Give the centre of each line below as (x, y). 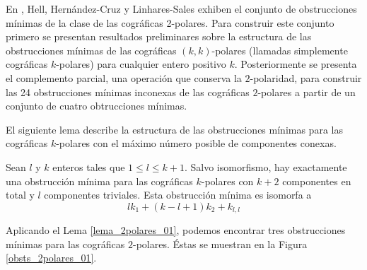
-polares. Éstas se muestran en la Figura (220, 243)
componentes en (317, 181)
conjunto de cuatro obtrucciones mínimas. (97, 106)
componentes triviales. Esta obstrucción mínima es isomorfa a (178, 195)
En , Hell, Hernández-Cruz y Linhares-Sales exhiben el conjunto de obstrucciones (181, 8)
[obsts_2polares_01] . (51, 258)
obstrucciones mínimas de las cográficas (91, 50)
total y (20, 195)
